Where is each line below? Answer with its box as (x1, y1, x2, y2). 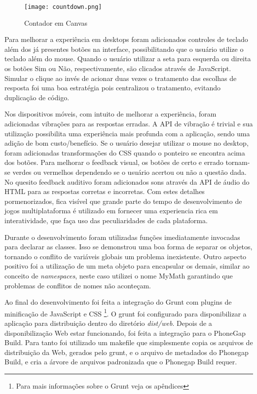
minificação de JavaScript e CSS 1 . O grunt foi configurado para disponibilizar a (4, 307, 247, 318)
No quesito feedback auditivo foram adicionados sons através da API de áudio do (4, 176, 250, 187)
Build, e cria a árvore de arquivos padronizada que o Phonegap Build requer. (4, 356, 237, 367)
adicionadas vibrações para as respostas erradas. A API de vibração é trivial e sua (4, 118, 253, 128)
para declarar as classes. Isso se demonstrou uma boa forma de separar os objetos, (4, 241, 253, 252)
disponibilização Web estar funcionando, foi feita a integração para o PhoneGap (4, 327, 246, 338)
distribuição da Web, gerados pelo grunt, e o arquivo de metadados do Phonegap (4, 347, 249, 357)
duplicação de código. (4, 92, 70, 102)
